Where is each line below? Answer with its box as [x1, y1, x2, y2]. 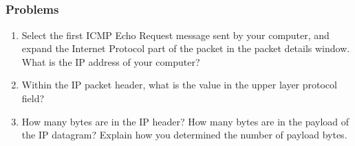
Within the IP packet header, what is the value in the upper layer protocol [21, 77, 337, 92]
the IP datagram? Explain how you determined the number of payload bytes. [21, 127, 347, 142]
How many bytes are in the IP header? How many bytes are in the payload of [21, 114, 349, 128]
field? [21, 91, 45, 106]
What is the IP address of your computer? [21, 54, 200, 69]
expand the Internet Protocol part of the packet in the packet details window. [21, 41, 350, 56]
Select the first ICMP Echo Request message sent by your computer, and [21, 27, 330, 42]
